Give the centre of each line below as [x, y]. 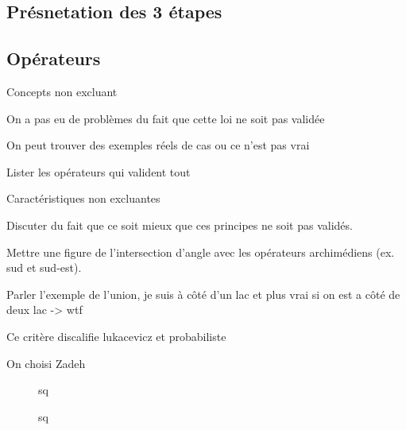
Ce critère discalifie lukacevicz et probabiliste [116, 336]
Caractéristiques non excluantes [83, 198]
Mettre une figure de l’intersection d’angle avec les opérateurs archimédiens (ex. [201, 252]
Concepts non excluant [62, 91]
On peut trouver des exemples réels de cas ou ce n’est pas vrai [158, 145]
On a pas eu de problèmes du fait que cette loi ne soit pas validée [166, 118]
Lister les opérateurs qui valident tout [99, 171]
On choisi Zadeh [46, 363]
